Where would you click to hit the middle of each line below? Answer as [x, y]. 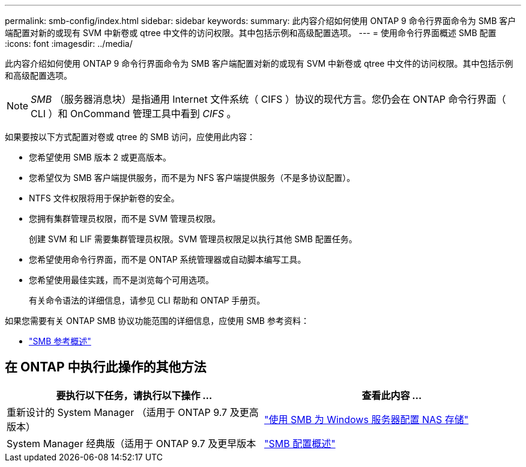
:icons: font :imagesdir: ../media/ [69, 44]
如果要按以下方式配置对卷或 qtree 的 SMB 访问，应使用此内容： [130, 137]
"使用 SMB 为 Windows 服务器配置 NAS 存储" [367, 419]
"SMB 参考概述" [60, 341]
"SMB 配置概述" [300, 443]
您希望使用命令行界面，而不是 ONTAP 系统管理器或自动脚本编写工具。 [168, 259]
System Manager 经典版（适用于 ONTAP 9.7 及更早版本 [131, 443]
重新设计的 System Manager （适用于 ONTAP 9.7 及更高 [133, 412]
